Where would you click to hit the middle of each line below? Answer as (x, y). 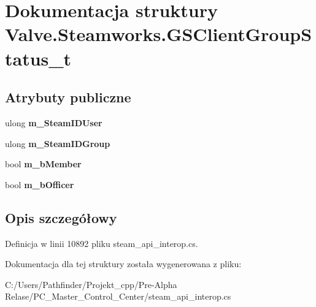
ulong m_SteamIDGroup (58, 143)
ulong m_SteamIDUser (54, 122)
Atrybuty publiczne (68, 97)
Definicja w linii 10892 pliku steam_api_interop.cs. (102, 243)
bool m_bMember (43, 164)
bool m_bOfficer (40, 184)
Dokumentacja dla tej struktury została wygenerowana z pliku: (123, 264)
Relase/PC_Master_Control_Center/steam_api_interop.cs (118, 296)
